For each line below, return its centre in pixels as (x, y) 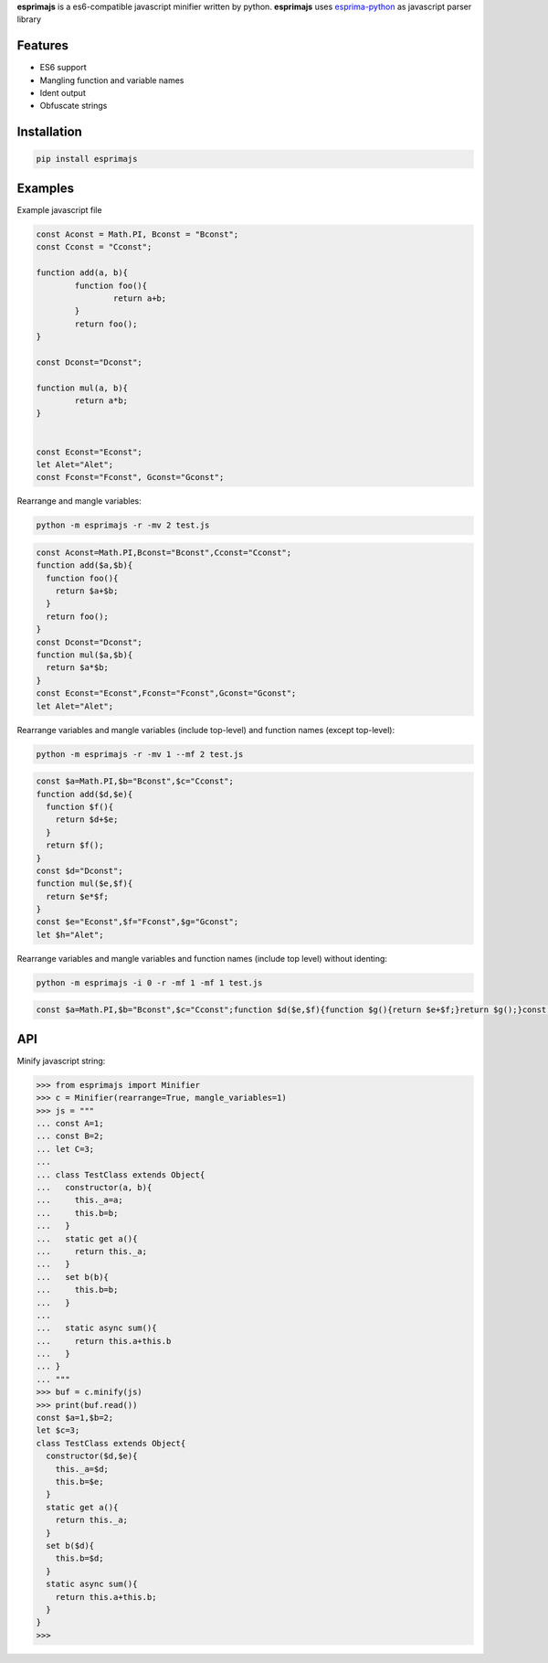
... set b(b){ (73, 1277)
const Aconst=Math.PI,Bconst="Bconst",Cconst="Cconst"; (164, 552)
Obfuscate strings (74, 106)
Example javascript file (59, 209)
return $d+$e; (87, 820)
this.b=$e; (79, 1482)
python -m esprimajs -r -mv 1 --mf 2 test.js (140, 754)
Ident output (63, 93)
